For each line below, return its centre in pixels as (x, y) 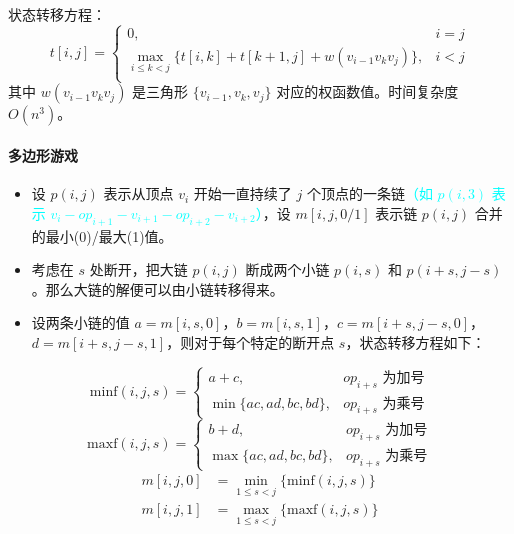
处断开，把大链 (138, 269)
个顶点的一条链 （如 (369, 193)
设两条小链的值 (80, 322)
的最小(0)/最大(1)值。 (102, 235)
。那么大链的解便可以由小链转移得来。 (157, 288)
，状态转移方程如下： (415, 341)
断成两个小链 (287, 269)
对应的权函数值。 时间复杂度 (367, 91)
